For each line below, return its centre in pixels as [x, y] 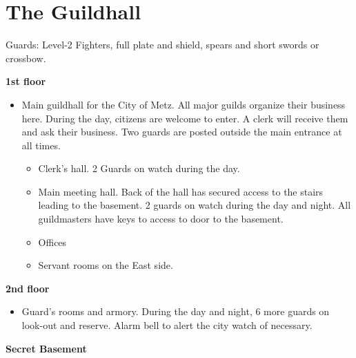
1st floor [26, 81]
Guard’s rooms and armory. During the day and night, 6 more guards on [176, 311]
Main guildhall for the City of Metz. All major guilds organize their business [184, 104]
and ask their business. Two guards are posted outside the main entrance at [182, 132]
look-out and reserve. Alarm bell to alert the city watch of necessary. [167, 325]
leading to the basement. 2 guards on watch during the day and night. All [195, 205]
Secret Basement [46, 348]
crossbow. [26, 58]
